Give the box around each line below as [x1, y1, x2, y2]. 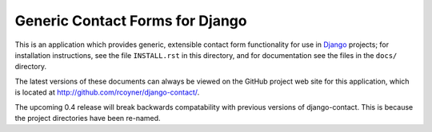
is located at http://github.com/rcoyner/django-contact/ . [14, 87, 200, 97]
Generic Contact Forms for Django [14, 12, 247, 29]
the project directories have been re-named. [14, 113, 161, 122]
